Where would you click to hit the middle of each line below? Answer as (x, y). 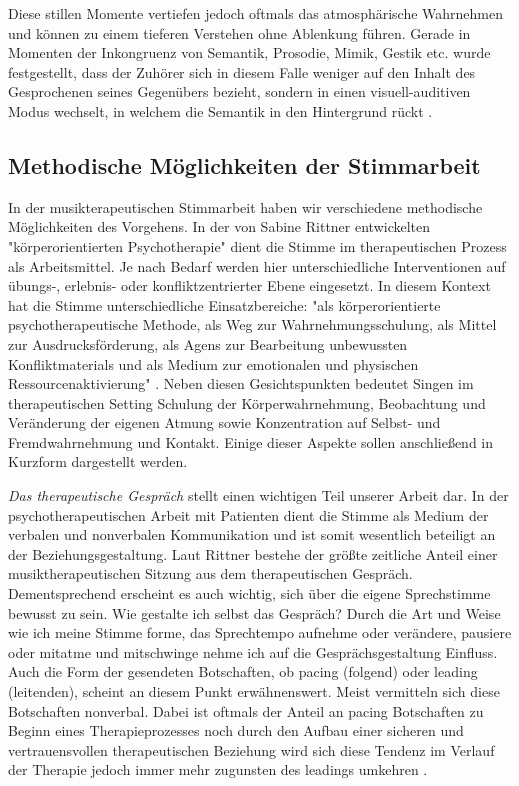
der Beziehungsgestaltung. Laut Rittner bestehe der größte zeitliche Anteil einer (253, 553)
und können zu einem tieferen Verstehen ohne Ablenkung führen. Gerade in (239, 32)
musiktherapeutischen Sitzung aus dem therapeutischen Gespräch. (210, 573)
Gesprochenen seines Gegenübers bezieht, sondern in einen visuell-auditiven (239, 91)
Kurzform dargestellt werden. (98, 461)
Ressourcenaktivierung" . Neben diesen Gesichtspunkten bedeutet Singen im (241, 383)
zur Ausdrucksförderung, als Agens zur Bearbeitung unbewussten (208, 343)
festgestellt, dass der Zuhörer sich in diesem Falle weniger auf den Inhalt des (242, 71)
